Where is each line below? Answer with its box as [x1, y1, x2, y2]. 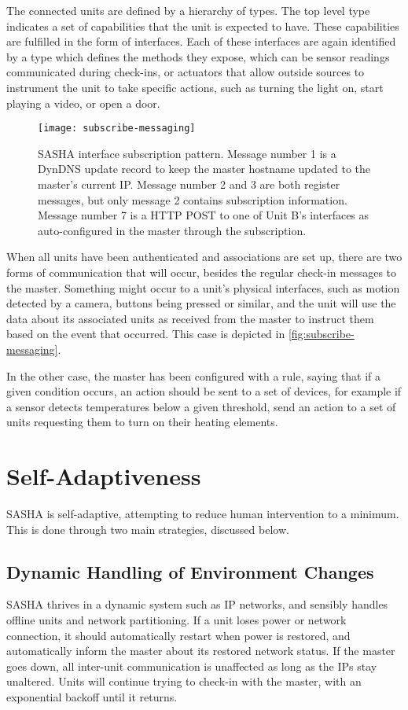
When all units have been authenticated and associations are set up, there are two [6, 248, 402, 265]
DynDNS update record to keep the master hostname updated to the [38, 160, 370, 177]
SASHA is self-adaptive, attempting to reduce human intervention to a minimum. [6, 506, 399, 522]
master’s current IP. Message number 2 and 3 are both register [38, 176, 340, 192]
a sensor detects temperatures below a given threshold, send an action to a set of [6, 398, 396, 414]
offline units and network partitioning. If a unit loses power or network [6, 612, 347, 628]
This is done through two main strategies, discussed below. [6, 521, 289, 537]
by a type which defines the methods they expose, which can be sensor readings [6, 48, 390, 64]
